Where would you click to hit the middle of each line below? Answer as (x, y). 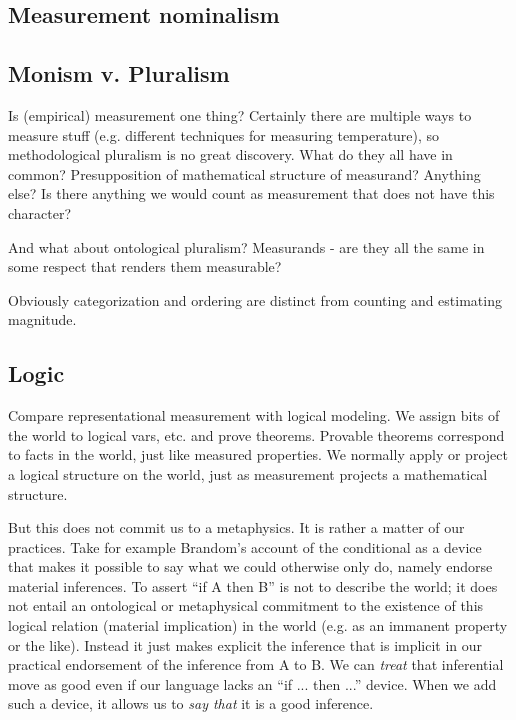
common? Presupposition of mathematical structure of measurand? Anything (244, 173)
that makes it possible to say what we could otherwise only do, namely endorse (250, 566)
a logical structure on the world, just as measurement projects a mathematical (248, 473)
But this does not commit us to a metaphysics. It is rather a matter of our (236, 527)
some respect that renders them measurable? (145, 266)
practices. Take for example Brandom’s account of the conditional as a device (245, 546)
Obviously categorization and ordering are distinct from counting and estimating (255, 299)
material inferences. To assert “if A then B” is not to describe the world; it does (253, 585)
